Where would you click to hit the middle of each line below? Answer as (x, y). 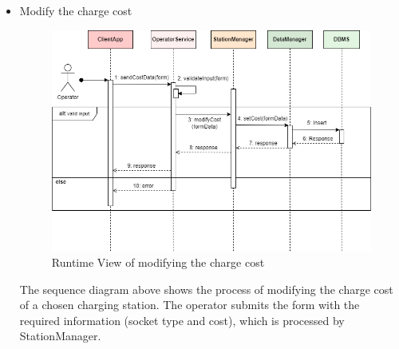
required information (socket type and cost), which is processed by (182, 320)
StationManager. (60, 336)
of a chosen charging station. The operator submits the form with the (190, 305)
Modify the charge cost (76, 10)
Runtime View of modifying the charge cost (158, 262)
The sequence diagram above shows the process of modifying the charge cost (206, 289)
